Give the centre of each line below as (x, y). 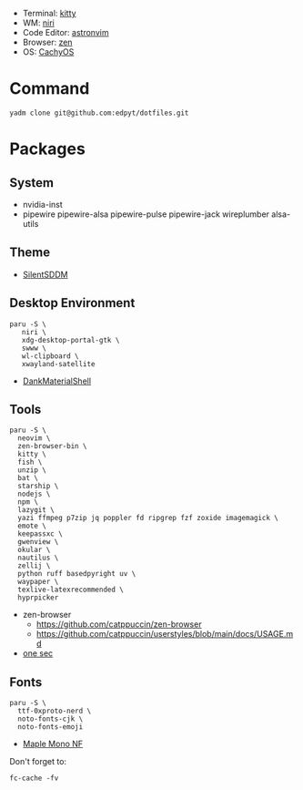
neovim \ (34, 438)
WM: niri (38, 23)
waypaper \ (38, 582)
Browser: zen (47, 42)
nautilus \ (38, 558)
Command (50, 89)
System (32, 183)
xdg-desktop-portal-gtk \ (71, 340)
